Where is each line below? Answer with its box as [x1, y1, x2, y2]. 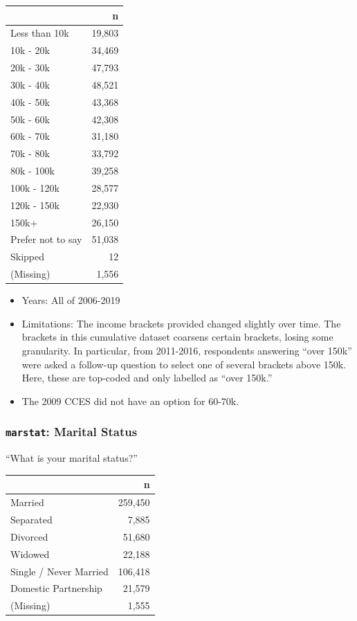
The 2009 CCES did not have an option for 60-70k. [21, 393, 239, 408]
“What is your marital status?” [6, 451, 138, 465]
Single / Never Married [10, 564, 109, 578]
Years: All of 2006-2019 [21, 293, 120, 307]
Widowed [10, 546, 50, 561]
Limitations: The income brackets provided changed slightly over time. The [21, 316, 341, 330]
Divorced [10, 529, 48, 543]
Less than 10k [10, 26, 69, 40]
